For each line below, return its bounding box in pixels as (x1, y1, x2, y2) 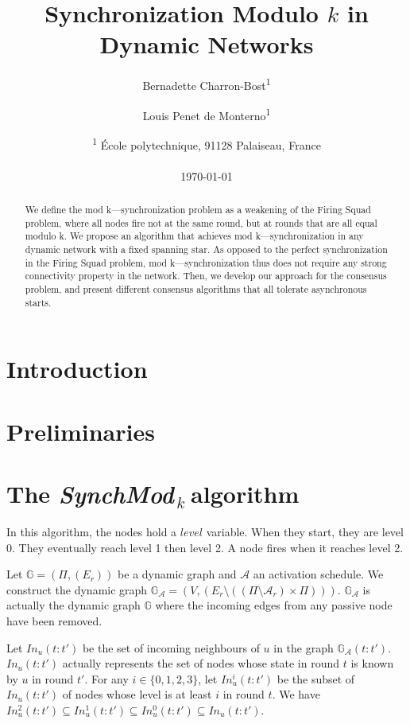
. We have (272, 686, 320, 703)
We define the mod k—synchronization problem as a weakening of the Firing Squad (25, 203, 371, 216)
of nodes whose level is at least (62, 686, 212, 703)
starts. (25, 295, 52, 309)
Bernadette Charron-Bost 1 (142, 75, 271, 93)
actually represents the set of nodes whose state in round (62, 655, 340, 671)
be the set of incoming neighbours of (82, 639, 260, 656)
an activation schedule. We (253, 566, 384, 582)
